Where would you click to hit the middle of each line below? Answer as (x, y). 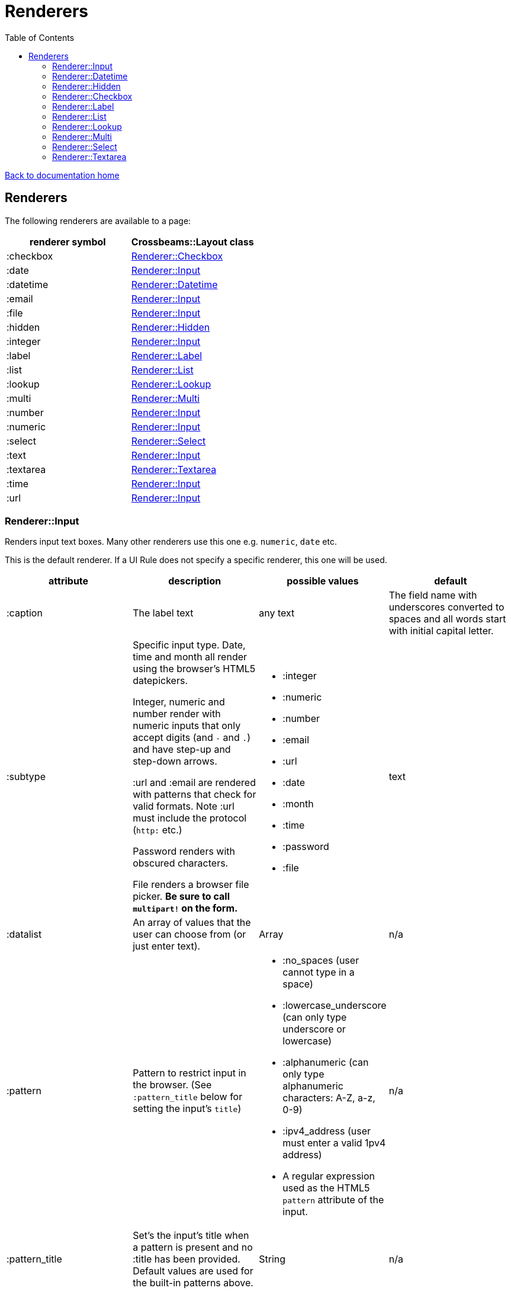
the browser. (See (172, 1085)
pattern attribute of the (333, 1200)
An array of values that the (192, 923)
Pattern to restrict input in (189, 1073)
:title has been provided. (187, 1259)
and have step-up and (182, 750)
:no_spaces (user (321, 961)
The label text (163, 613)
